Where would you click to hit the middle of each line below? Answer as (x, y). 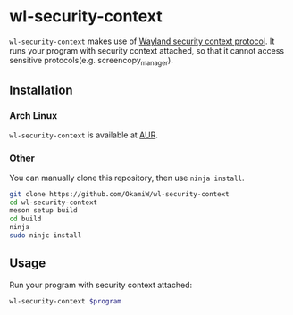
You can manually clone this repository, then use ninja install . (127, 178)
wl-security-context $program (66, 301)
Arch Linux (33, 116)
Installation (41, 91)
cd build (25, 219)
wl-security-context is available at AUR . (84, 135)
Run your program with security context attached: (101, 285)
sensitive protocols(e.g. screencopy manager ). (92, 61)
